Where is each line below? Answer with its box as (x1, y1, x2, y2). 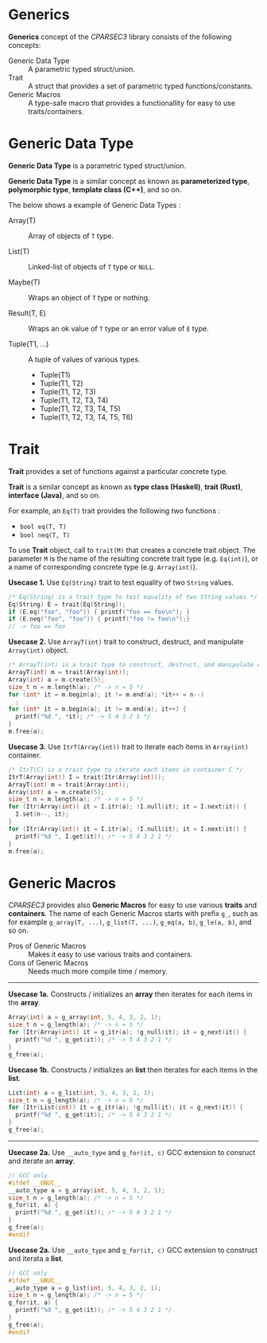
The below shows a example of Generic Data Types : (8, 200, 181, 209)
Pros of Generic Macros (8, 942, 87, 951)
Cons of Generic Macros (8, 958, 89, 968)
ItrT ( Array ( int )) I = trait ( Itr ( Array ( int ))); (8, 773, 165, 781)
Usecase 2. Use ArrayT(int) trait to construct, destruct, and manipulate (8, 637, 244, 647)
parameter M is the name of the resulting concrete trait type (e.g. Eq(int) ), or (8, 554, 258, 563)
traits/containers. (28, 106, 84, 116)
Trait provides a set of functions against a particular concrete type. (8, 466, 228, 476)
